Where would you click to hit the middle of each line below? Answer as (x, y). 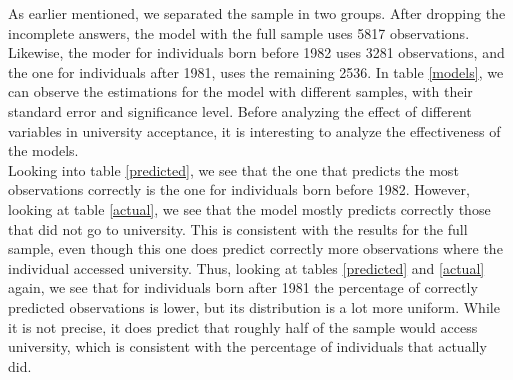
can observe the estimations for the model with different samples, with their (240, 91)
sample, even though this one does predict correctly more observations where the (255, 248)
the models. (43, 150)
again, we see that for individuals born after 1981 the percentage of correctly (243, 287)
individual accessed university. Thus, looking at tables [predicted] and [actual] (246, 267)
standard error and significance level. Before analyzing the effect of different (240, 110)
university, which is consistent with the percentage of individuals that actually (247, 346)
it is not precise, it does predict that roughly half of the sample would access (243, 326)
